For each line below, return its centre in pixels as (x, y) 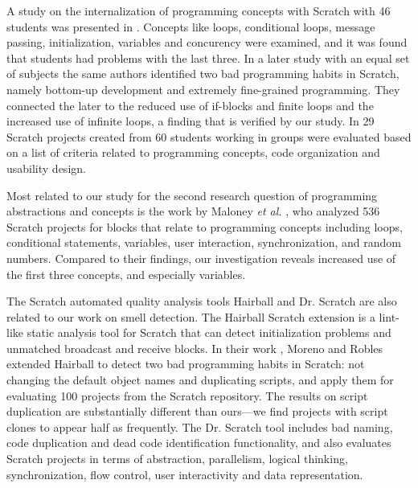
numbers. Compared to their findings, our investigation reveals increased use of (201, 258)
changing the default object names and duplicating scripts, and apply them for (200, 380)
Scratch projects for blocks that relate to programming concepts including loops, (205, 226)
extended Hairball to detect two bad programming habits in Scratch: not (186, 364)
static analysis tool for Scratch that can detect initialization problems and (209, 332)
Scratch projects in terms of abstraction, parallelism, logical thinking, (177, 459)
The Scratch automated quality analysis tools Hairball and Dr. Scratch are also (202, 301)
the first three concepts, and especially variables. (126, 274)
